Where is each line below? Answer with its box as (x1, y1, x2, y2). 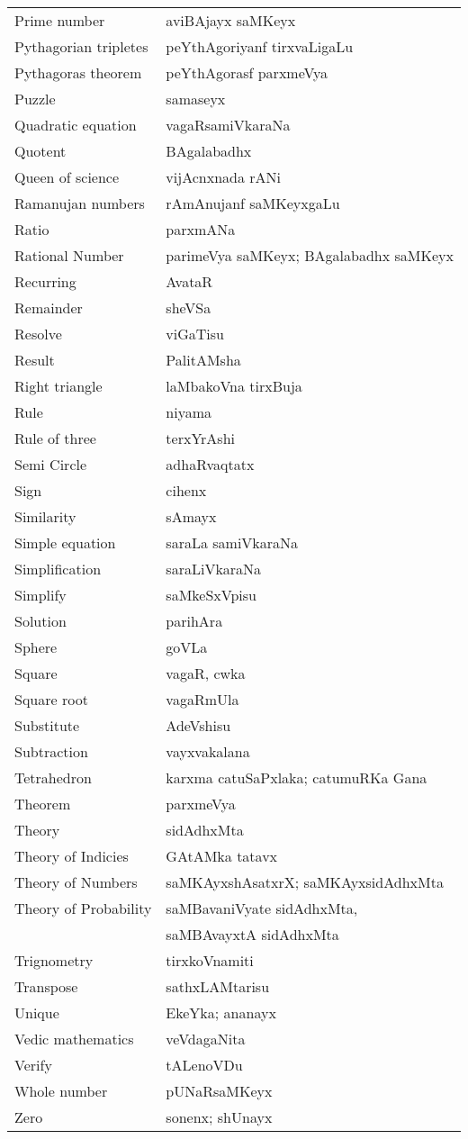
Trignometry (14, 950, 94, 971)
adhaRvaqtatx (166, 454, 255, 475)
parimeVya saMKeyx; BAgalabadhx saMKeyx (166, 245, 454, 266)
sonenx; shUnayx (166, 1107, 273, 1127)
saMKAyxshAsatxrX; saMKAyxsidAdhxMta (166, 872, 444, 892)
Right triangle (14, 375, 103, 396)
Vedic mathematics (14, 1028, 134, 1049)
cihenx (166, 480, 207, 501)
